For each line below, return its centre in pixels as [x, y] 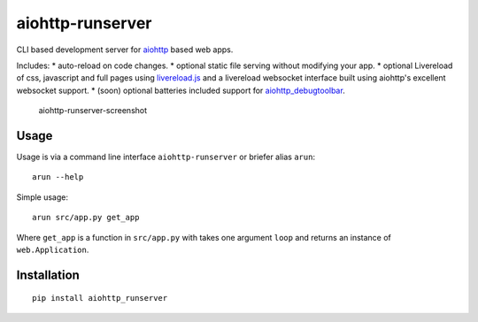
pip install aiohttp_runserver [100, 298]
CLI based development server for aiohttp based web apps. [125, 50]
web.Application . [53, 249]
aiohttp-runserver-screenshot [93, 111]
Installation [48, 275]
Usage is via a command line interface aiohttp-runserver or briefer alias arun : [166, 157]
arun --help [58, 177]
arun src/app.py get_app [86, 218]
